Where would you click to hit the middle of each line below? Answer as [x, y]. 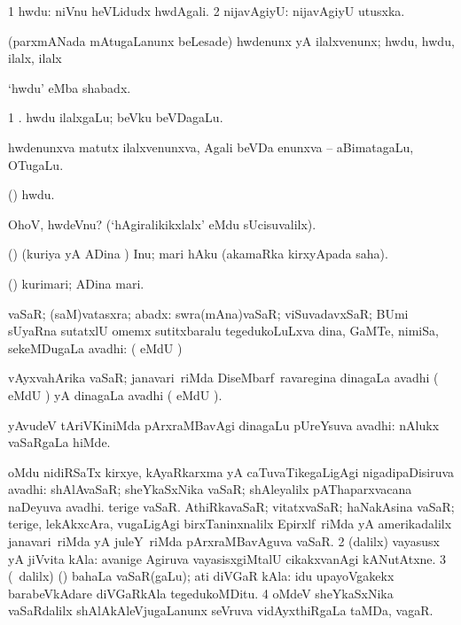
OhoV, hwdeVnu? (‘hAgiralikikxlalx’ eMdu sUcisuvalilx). [162, 224]
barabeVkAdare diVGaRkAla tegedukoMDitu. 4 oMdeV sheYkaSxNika [201, 593]
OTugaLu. [36, 164]
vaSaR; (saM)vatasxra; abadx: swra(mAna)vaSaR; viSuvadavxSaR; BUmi [208, 313]
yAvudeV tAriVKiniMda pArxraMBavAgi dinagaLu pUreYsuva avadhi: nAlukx [224, 424]
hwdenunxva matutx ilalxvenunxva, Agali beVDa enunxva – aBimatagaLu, [211, 147]
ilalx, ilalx [35, 58]
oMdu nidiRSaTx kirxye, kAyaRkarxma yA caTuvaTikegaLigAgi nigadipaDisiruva [231, 471]
